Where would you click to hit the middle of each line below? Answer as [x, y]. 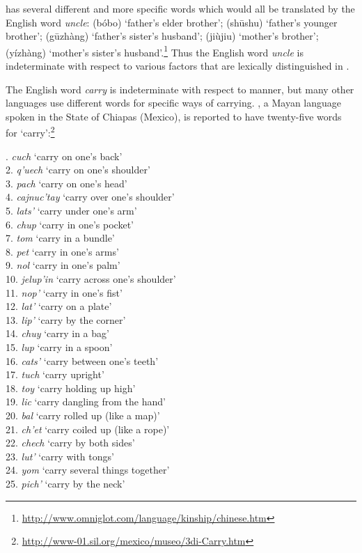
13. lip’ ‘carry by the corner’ [66, 319]
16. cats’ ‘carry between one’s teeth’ [82, 360]
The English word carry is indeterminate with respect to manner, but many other [180, 89]
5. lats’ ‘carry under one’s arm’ [71, 211]
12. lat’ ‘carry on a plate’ [59, 306]
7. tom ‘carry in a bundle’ [60, 238]
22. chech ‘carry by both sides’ [70, 443]
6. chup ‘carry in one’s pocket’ [70, 224]
